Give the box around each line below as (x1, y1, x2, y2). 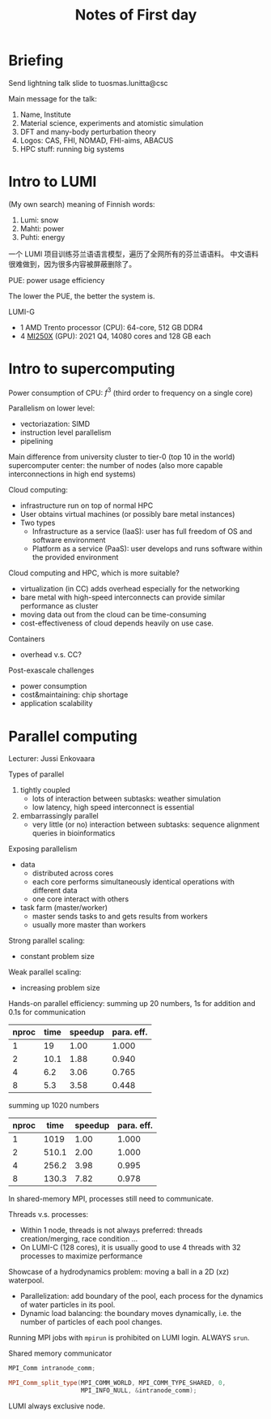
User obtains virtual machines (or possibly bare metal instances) (19, 510, 235, 519)
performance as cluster (19, 601, 99, 611)
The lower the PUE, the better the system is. (8, 290, 155, 301)
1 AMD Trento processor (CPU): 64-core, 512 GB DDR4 (19, 322, 204, 332)
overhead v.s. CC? (19, 650, 83, 660)
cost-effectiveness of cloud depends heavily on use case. (19, 618, 214, 628)
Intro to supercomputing (8, 359, 176, 378)
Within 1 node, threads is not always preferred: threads (19, 1225, 203, 1235)
